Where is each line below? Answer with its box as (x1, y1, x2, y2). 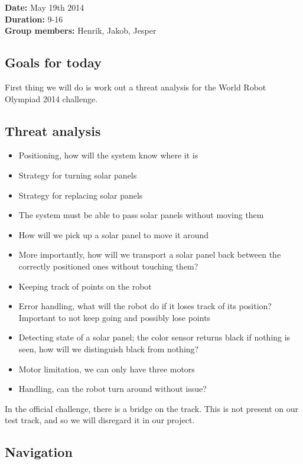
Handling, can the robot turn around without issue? (18, 382, 207, 395)
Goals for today (5, 53, 102, 72)
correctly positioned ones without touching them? (18, 259, 198, 272)
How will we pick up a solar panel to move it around (18, 228, 209, 241)
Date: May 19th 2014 (5, 1, 84, 13)
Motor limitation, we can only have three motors (18, 362, 195, 375)
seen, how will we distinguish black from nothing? (18, 342, 199, 355)
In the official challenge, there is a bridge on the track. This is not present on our (5, 402, 299, 414)
